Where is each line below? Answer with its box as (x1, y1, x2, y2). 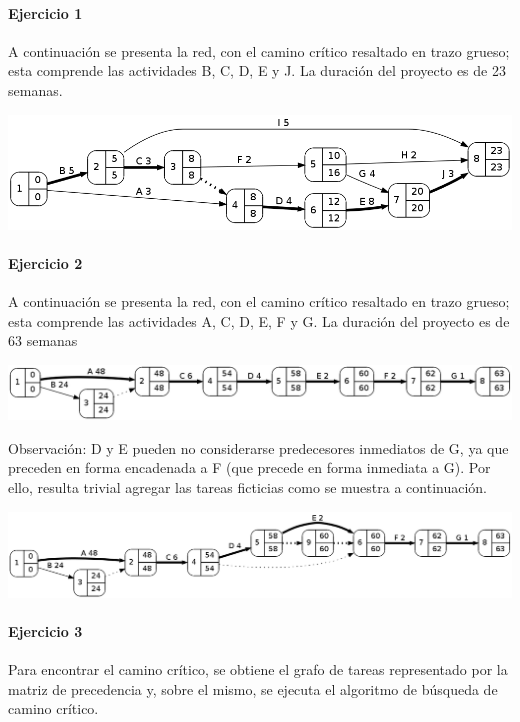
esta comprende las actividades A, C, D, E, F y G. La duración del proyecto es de (8, 310, 510, 331)
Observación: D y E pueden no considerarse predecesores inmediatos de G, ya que (8, 437, 509, 458)
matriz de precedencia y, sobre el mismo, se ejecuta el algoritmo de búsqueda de (8, 678, 498, 699)
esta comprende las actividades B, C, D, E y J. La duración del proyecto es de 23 (8, 60, 506, 81)
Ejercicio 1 (8, 2, 83, 23)
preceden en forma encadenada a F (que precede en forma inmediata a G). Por (8, 457, 491, 478)
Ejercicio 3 (8, 620, 83, 641)
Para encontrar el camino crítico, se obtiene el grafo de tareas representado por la (8, 659, 508, 680)
